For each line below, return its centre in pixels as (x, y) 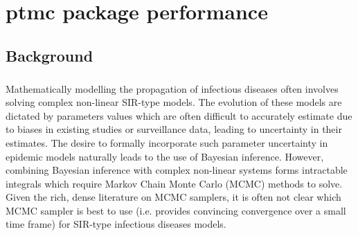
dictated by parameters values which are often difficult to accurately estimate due (179, 115)
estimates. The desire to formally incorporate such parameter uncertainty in (167, 142)
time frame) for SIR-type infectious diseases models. (116, 224)
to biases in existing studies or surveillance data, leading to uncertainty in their (174, 129)
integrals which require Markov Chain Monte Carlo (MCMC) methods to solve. (174, 183)
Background (50, 55)
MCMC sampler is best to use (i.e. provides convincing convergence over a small (176, 210)
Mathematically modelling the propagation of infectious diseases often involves (172, 88)
